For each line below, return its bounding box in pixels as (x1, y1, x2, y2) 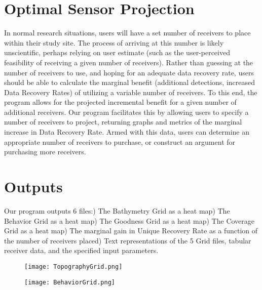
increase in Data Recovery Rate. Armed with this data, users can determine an (4, 127, 250, 137)
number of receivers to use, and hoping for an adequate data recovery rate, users (4, 67, 254, 77)
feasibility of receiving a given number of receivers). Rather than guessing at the (4, 57, 253, 67)
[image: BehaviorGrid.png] (24, 278, 115, 286)
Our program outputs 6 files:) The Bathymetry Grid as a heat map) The (4, 205, 230, 216)
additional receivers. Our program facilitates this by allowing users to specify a (4, 106, 249, 117)
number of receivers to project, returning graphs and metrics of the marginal (4, 116, 242, 127)
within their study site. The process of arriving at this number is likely (4, 37, 224, 48)
